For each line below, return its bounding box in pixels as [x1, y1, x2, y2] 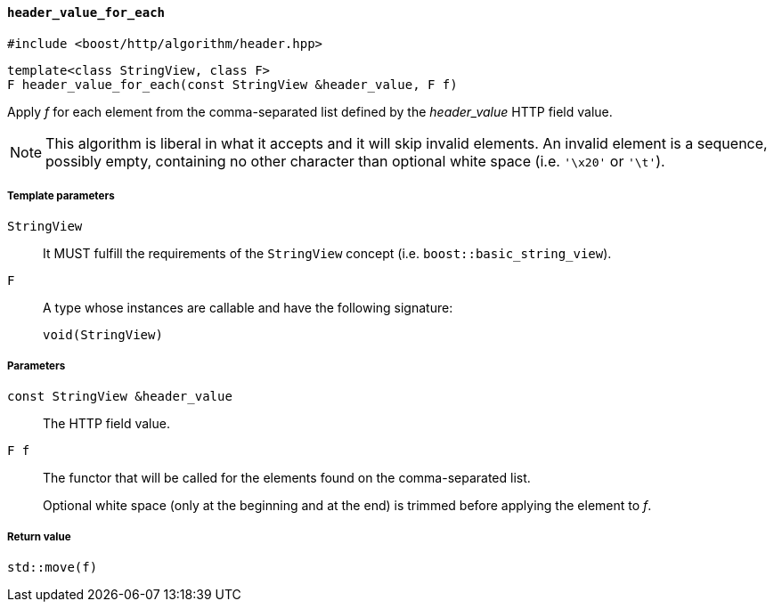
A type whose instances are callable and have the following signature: [43, 300, 453, 316]
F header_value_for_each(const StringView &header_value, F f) [7, 77, 458, 92]
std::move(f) [7, 559, 98, 574]
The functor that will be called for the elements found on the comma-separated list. [43, 470, 531, 486]
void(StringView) [43, 328, 163, 343]
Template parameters [7, 190, 115, 202]
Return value [7, 530, 71, 543]
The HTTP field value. [43, 416, 170, 432]
